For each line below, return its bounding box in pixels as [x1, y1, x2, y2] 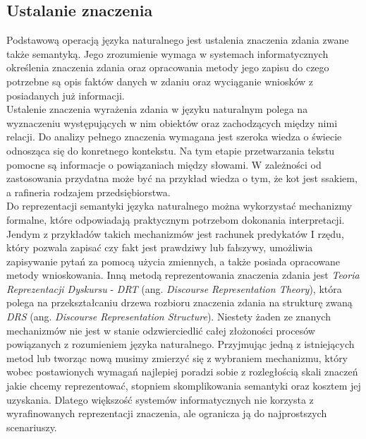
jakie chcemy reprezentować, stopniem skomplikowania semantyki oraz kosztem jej [6, 378, 361, 393]
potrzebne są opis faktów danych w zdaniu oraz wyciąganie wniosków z [6, 73, 314, 88]
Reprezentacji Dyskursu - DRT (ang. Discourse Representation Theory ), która [6, 281, 342, 296]
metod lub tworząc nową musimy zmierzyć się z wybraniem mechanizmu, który [6, 350, 348, 365]
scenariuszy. [6, 419, 57, 434]
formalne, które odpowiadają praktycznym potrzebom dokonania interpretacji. [6, 212, 345, 227]
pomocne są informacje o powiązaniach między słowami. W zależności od [6, 157, 322, 172]
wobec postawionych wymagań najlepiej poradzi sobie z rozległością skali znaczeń [6, 364, 358, 379]
